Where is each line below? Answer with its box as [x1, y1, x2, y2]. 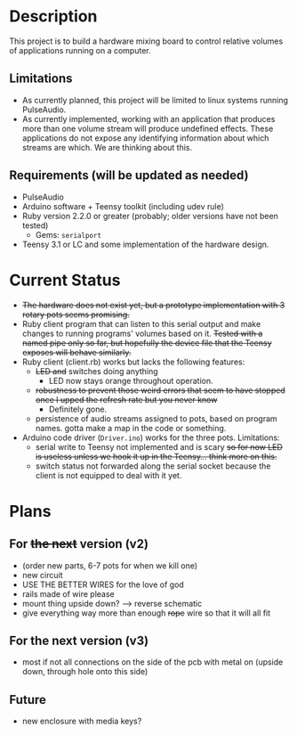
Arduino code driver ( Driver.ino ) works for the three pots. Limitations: [21, 432, 280, 443]
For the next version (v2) [9, 536, 149, 551]
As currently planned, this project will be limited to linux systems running [21, 94, 289, 105]
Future [9, 692, 47, 707]
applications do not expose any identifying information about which [21, 132, 269, 143]
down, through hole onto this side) [21, 666, 148, 677]
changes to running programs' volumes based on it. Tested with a [21, 328, 263, 339]
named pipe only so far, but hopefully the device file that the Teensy [21, 337, 273, 348]
